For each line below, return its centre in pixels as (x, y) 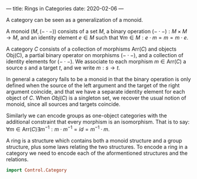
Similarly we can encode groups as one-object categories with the (87, 115)
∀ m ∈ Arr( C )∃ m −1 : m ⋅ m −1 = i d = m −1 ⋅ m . (58, 129)
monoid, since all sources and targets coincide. (63, 104)
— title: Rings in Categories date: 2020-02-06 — (65, 9)
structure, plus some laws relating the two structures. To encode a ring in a (97, 147)
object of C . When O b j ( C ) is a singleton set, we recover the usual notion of (96, 98)
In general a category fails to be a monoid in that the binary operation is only (98, 79)
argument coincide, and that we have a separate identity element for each (96, 92)
